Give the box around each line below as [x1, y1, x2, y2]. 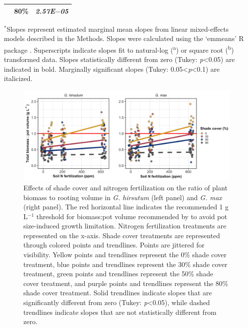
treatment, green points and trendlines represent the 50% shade [23, 268, 213, 279]
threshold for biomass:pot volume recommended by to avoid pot [36, 211, 228, 221]
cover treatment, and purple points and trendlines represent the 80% [23, 278, 229, 288]
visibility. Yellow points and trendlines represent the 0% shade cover [23, 249, 227, 260]
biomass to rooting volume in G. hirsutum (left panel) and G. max [23, 192, 222, 202]
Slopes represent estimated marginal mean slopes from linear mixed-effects [6, 23, 229, 34]
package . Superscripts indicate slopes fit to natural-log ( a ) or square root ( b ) [4, 43, 234, 55]
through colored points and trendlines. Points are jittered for [23, 240, 205, 250]
